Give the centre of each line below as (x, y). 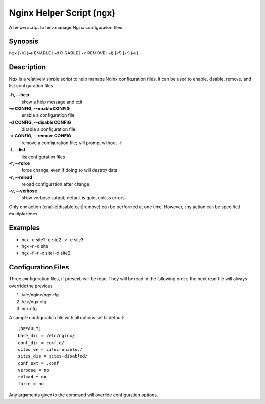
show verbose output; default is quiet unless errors (73, 198)
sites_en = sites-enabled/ (50, 349)
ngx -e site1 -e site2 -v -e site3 (53, 239)
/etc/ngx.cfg (34, 301)
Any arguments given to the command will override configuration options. (83, 395)
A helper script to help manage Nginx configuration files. (66, 27)
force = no (31, 384)
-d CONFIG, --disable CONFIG (40, 122)
